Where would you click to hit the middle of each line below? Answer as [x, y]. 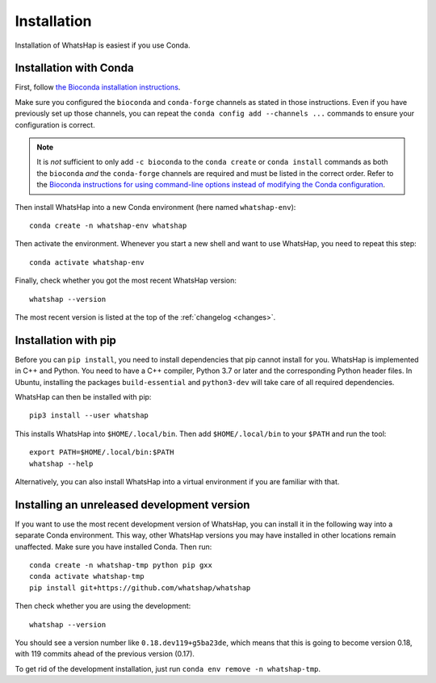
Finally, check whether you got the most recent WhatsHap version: [126, 281]
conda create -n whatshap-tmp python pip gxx [121, 566]
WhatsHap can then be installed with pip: [83, 397]
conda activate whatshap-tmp [87, 576]
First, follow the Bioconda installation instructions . [98, 87]
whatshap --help [61, 463]
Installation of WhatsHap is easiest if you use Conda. [103, 45]
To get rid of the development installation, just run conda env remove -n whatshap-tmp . [168, 668]
